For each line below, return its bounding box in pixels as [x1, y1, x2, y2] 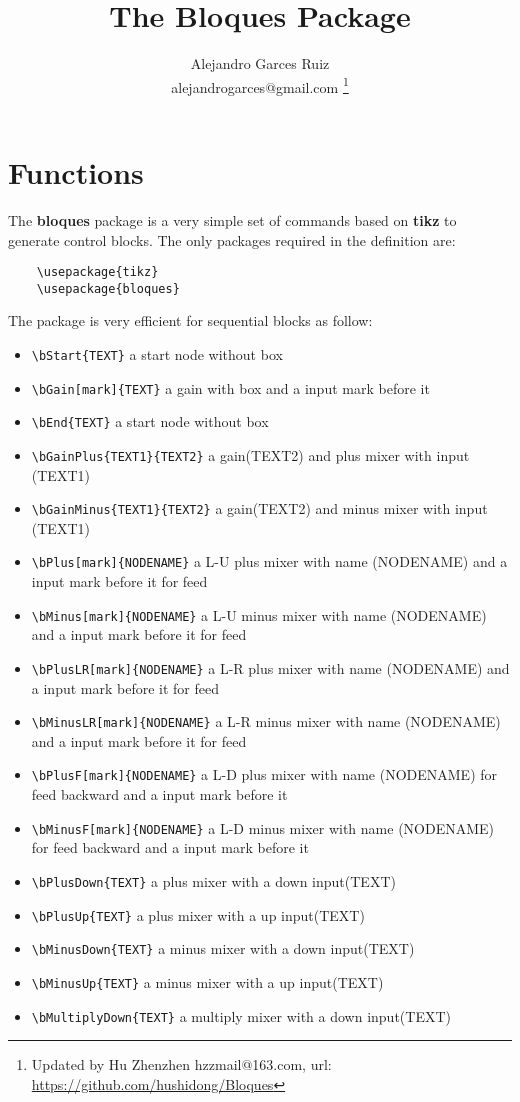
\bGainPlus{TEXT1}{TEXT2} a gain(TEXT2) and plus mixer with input [31, 444, 470, 465]
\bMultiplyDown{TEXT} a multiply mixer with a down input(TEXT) [31, 1005, 451, 1026]
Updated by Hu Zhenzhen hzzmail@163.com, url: [31, 1054, 332, 1075]
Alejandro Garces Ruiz [190, 53, 330, 74]
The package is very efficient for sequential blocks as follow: [8, 310, 373, 331]
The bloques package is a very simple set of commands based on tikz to [8, 209, 457, 230]
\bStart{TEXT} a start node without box [31, 344, 283, 364]
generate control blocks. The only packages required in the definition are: [8, 229, 456, 250]
